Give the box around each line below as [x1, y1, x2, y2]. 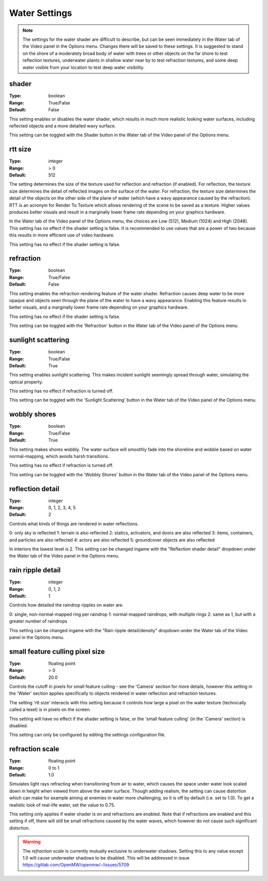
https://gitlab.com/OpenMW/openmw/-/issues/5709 [22, 862, 130, 868]
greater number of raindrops [9, 618, 67, 624]
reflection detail [9, 484, 60, 493]
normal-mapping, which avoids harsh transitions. [9, 453, 109, 459]
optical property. [9, 379, 43, 385]
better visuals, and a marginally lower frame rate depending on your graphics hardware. [9, 304, 189, 311]
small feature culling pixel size [9, 647, 105, 656]
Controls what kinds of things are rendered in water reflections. [9, 521, 139, 527]
